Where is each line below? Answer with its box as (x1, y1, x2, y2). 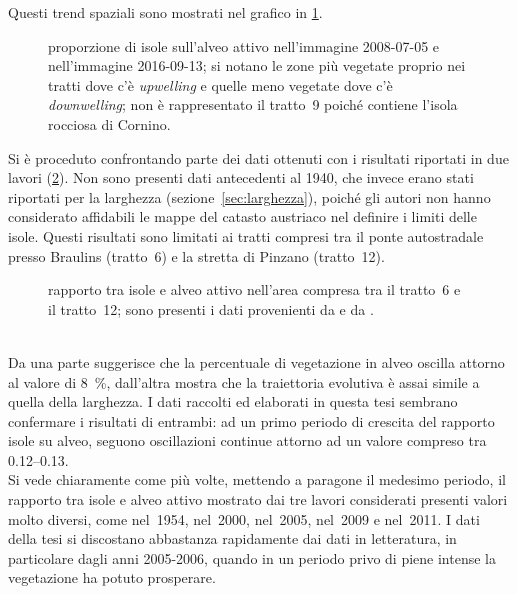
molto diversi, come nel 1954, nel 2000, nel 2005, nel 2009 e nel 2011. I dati (8, 508, 480, 529)
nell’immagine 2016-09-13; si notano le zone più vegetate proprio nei (48, 55, 466, 76)
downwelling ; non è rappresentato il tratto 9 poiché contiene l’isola (48, 94, 458, 115)
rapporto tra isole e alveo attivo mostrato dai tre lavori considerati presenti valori (8, 489, 508, 510)
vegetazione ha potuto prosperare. (8, 567, 216, 588)
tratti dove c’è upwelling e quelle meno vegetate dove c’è (48, 74, 393, 95)
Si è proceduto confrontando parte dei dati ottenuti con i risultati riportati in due (8, 147, 509, 168)
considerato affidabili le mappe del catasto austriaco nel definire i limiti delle (8, 206, 477, 227)
